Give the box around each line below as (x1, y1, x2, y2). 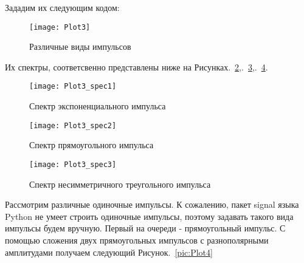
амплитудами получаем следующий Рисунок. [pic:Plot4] (5, 245, 213, 258)
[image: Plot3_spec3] (29, 160, 117, 169)
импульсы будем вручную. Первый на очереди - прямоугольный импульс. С (5, 222, 286, 234)
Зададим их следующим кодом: (5, 1, 120, 13)
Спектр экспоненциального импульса (29, 100, 166, 112)
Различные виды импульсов (29, 40, 131, 53)
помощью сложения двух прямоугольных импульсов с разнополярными (5, 233, 269, 246)
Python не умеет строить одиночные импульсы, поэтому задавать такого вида (5, 210, 294, 222)
